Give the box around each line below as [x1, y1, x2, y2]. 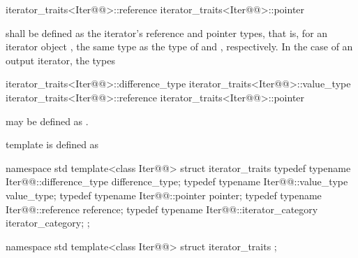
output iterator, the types [6, 52, 115, 67]
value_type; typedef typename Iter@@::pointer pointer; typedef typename [6, 187, 322, 202]
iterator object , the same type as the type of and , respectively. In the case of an [6, 39, 353, 54]
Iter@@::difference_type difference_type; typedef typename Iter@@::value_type [6, 174, 348, 189]
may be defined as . [6, 113, 89, 128]
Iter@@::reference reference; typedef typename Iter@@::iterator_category [6, 201, 318, 216]
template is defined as [6, 137, 99, 152]
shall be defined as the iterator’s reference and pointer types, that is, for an [6, 25, 328, 40]
